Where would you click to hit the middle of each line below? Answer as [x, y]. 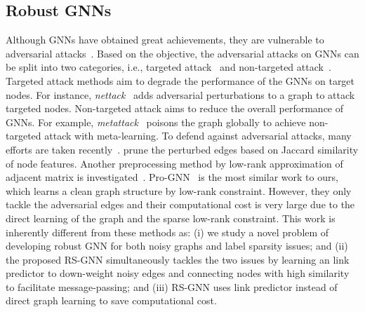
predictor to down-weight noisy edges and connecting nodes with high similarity [178, 273]
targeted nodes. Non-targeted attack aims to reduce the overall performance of [175, 108]
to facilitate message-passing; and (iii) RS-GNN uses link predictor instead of [172, 286]
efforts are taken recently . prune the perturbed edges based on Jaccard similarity [182, 149]
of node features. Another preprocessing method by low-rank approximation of [174, 163]
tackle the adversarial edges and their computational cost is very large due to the [180, 204]
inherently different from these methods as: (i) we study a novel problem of [167, 232]
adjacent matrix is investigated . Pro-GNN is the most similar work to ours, [172, 177]
